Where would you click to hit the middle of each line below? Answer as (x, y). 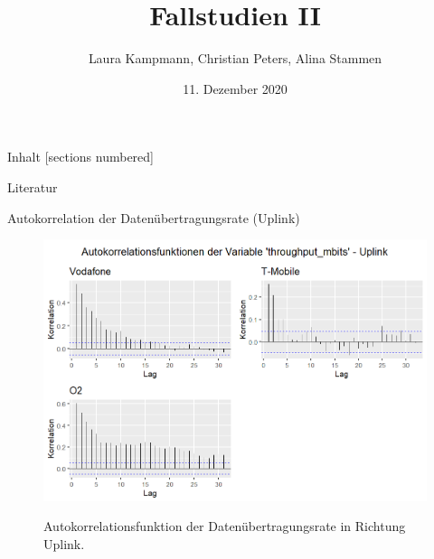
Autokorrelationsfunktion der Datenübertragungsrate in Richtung (225, 526)
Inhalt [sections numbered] (80, 157)
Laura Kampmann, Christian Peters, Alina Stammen (235, 58)
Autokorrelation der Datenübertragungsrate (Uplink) (154, 217)
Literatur (33, 186)
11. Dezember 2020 (235, 88)
